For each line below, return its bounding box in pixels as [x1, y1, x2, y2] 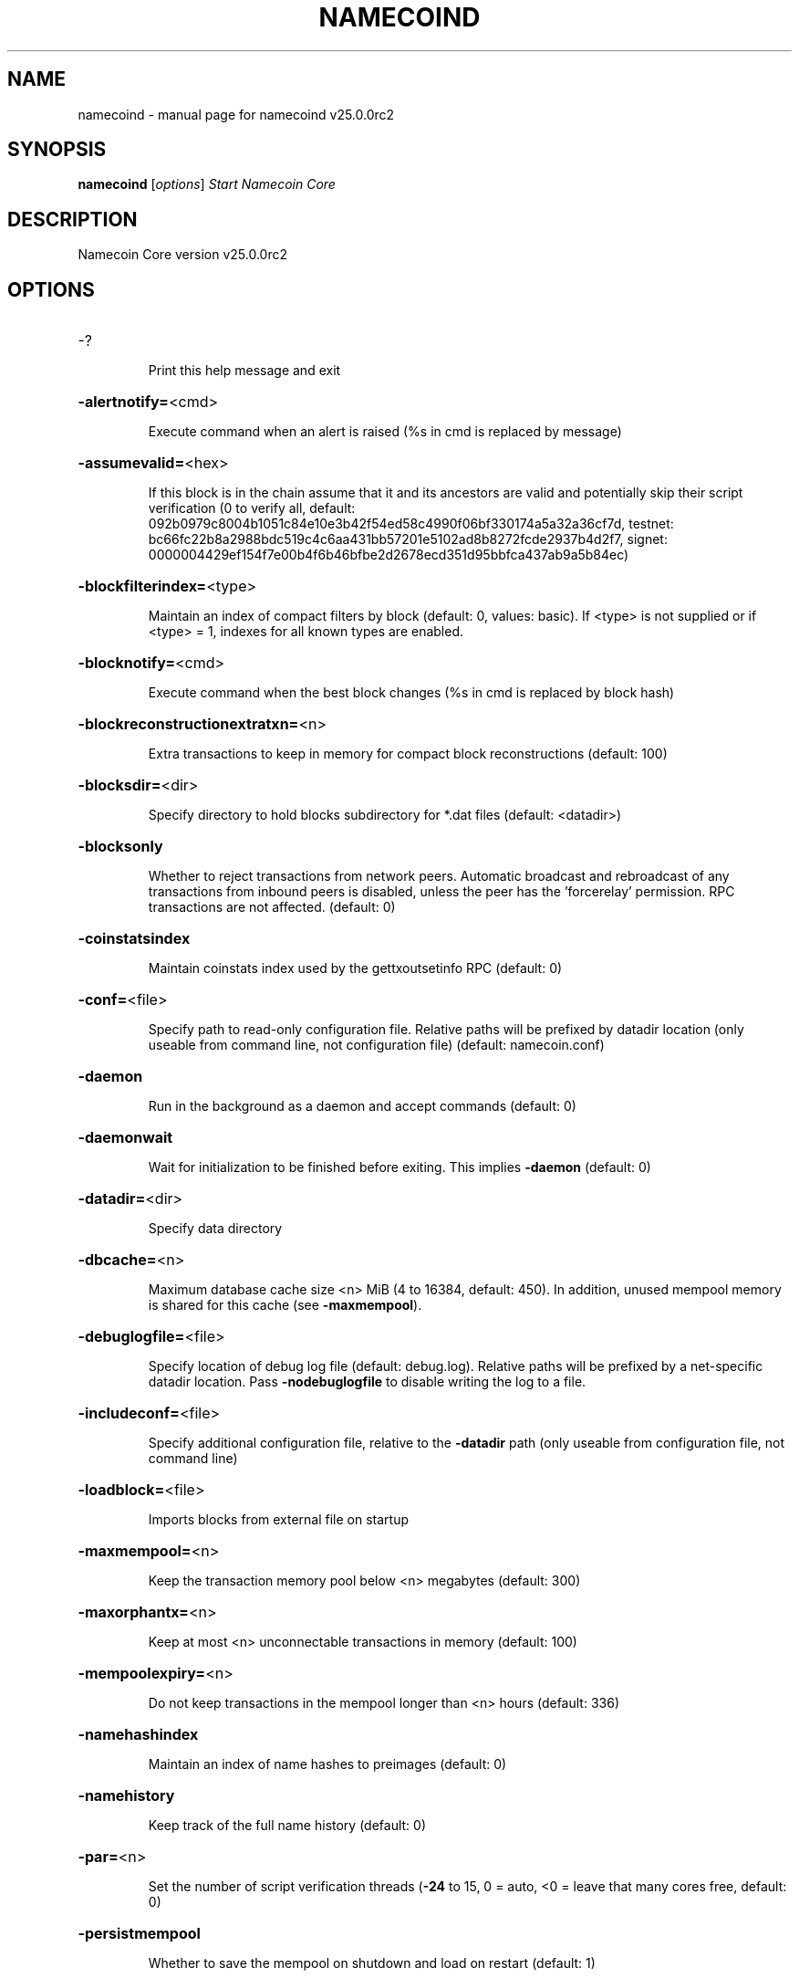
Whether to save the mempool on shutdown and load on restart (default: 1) [148, 1955, 596, 1972]
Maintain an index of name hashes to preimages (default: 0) [148, 1756, 507, 1773]
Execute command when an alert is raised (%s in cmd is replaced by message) [148, 424, 622, 440]
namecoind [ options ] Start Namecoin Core [78, 176, 336, 193]
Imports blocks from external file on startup [148, 1512, 410, 1528]
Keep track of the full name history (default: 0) [148, 1817, 427, 1834]
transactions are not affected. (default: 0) [148, 899, 396, 916]
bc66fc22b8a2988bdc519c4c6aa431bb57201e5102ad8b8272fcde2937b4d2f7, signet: [148, 531, 668, 548]
